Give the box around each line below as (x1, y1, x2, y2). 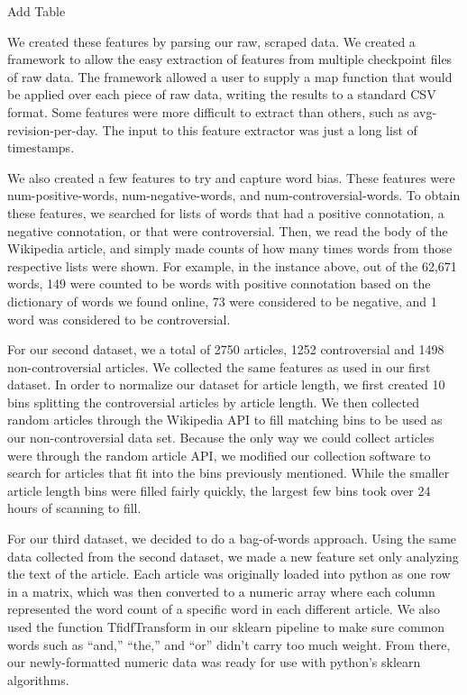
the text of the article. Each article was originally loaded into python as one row (7, 564, 451, 583)
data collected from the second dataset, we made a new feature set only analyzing (7, 546, 459, 565)
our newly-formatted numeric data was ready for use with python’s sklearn (7, 653, 421, 672)
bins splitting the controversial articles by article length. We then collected (7, 392, 420, 411)
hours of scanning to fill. (7, 498, 142, 517)
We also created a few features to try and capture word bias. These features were (7, 168, 455, 187)
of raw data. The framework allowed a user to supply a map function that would (7, 67, 453, 86)
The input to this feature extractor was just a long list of (102, 120, 417, 139)
